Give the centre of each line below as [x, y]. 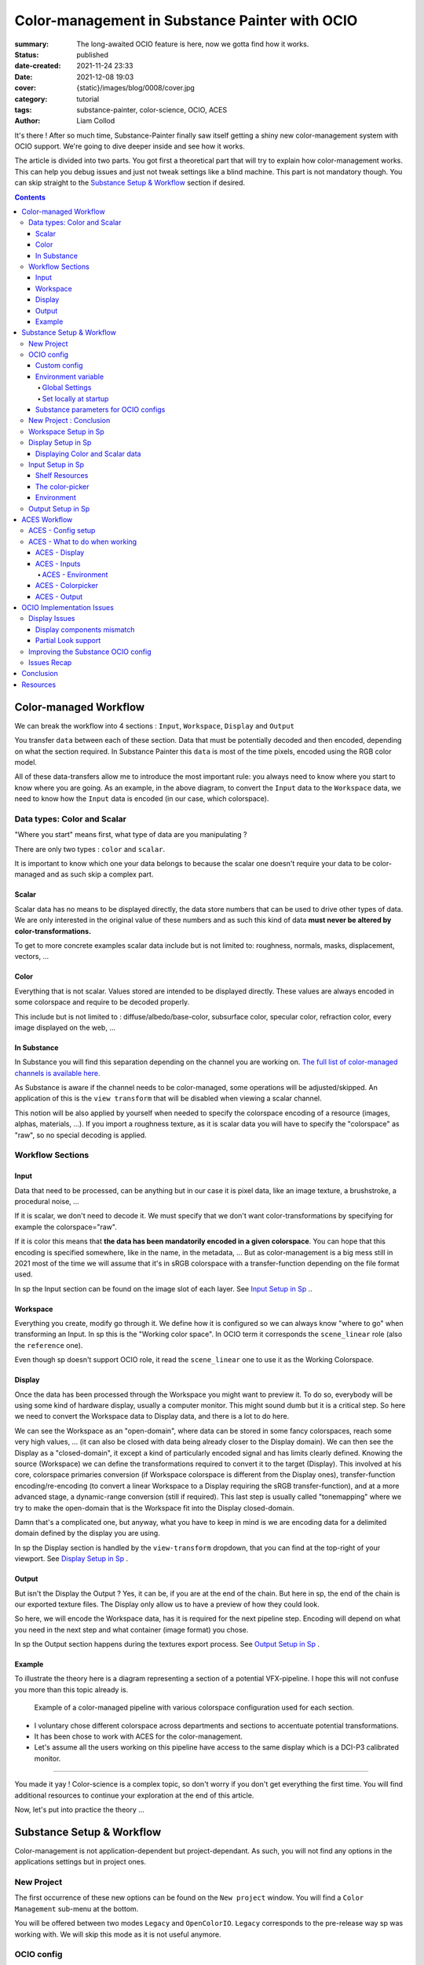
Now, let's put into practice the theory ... [80, 1809]
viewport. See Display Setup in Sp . [71, 1559]
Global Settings [67, 387]
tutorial [88, 99]
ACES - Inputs [58, 564]
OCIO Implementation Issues [68, 608]
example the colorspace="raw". [66, 1227]
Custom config [59, 365]
